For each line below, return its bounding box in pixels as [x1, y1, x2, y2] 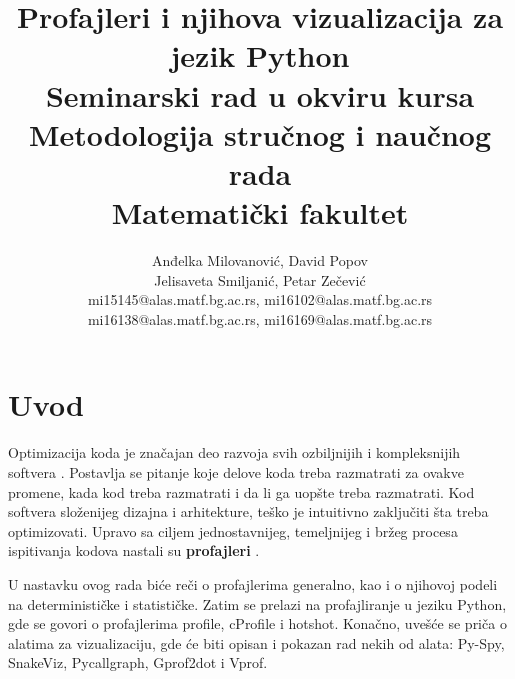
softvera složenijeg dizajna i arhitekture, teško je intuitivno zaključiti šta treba [8, 501, 489, 522]
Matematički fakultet [111, 192, 409, 233]
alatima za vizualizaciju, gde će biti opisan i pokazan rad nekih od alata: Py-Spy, [8, 632, 505, 653]
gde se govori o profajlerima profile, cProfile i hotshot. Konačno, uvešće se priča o [8, 613, 507, 634]
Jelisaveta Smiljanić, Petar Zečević [154, 269, 366, 290]
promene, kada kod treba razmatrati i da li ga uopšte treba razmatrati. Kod [8, 481, 475, 502]
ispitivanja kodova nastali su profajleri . [8, 540, 260, 561]
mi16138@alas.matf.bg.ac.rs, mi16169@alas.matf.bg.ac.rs [87, 308, 433, 329]
